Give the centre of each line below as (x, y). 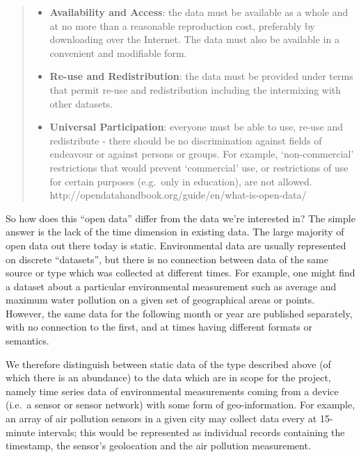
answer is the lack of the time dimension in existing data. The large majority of (175, 232)
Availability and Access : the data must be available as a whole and (199, 12)
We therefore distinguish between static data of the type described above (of (168, 364)
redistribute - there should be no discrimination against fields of (186, 140)
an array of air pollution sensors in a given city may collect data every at (161, 418)
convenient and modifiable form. (118, 52)
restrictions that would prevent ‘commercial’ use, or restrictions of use (199, 167)
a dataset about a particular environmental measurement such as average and (171, 286)
